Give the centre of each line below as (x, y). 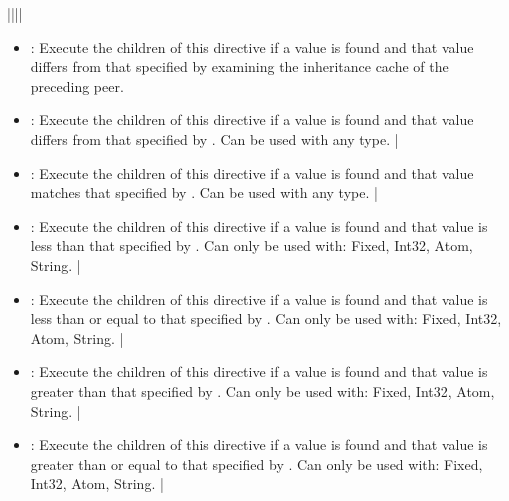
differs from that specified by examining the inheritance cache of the (239, 66)
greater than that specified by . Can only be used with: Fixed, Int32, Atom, (262, 390)
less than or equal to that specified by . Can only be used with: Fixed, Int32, (266, 318)
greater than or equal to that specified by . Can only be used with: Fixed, (256, 463)
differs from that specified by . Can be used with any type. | (214, 138)
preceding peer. (77, 85)
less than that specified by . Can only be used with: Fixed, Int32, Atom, (251, 245)
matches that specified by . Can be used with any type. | (204, 192)
